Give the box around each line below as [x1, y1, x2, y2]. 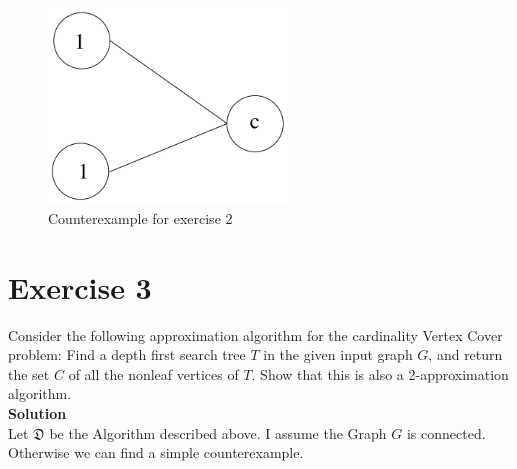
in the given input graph [263, 344, 413, 365]
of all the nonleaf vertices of [68, 363, 239, 384]
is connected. [406, 422, 486, 443]
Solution [8, 402, 67, 423]
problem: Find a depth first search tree [8, 344, 246, 365]
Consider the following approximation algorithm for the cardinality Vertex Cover [8, 324, 503, 345]
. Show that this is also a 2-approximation [251, 363, 509, 384]
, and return [428, 344, 503, 365]
